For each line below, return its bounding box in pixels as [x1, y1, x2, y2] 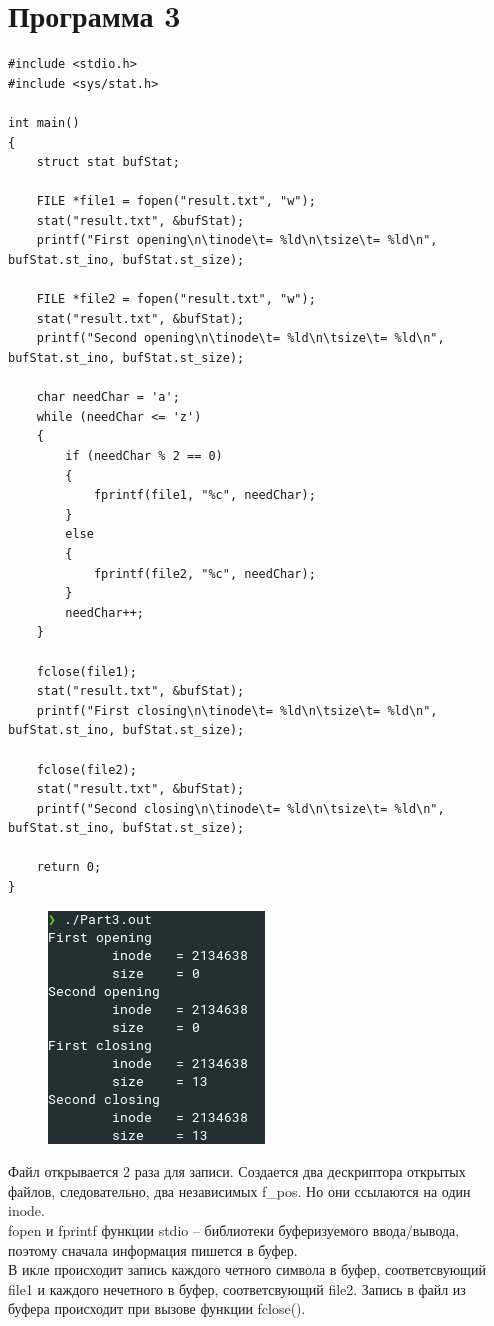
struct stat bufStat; [36, 155, 180, 170]
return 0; [36, 860, 102, 875]
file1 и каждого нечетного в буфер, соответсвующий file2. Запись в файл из [8, 1278, 466, 1299]
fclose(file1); [36, 664, 137, 679]
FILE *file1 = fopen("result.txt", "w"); [36, 194, 316, 209]
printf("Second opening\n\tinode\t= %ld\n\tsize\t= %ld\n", [36, 331, 445, 346]
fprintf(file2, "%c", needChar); [93, 566, 316, 581]
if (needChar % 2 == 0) [65, 449, 223, 463]
